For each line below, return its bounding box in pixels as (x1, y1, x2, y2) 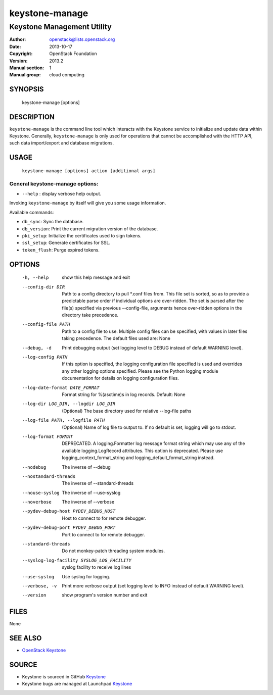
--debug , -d (22, 345, 52, 351)
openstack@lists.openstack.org (49, 36, 115, 42)
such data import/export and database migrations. (9, 140, 114, 146)
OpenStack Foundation (49, 51, 97, 57)
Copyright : (9, 51, 33, 57)
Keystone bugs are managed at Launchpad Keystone (22, 681, 132, 687)
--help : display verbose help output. (22, 190, 102, 196)
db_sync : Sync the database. (22, 219, 84, 225)
